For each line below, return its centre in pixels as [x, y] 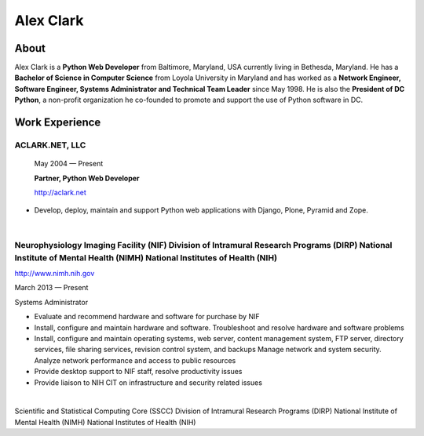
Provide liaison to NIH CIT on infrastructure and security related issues [148, 382]
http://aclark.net [60, 192]
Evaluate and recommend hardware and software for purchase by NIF [147, 317]
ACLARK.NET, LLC [50, 145]
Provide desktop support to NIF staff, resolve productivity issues [138, 372]
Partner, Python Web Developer [87, 178]
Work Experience [58, 123]
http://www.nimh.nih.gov [55, 274]
